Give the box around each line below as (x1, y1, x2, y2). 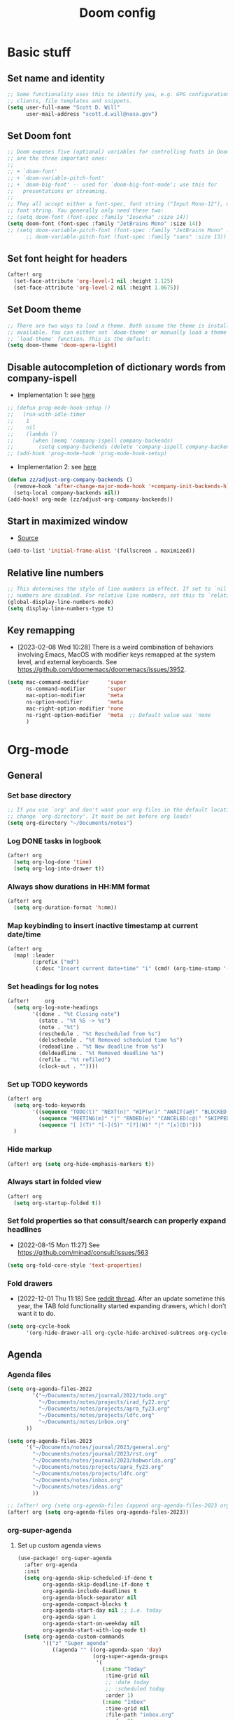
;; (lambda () (7, 430, 58, 438)
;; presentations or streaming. (7, 187, 108, 194)
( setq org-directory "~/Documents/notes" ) (7, 819, 133, 827)
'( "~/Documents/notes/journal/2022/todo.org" (32, 1392, 168, 1399)
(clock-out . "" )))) (38, 1063, 99, 1070)
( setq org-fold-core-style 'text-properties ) (7, 1261, 142, 1269)
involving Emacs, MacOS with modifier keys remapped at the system (17, 650, 215, 659)
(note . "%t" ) (38, 1023, 80, 1030)
